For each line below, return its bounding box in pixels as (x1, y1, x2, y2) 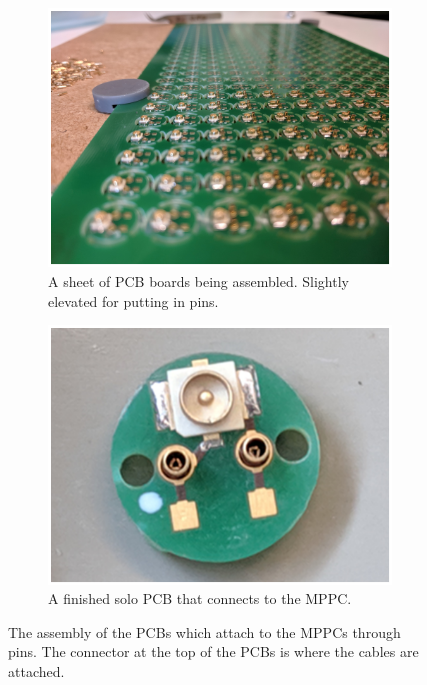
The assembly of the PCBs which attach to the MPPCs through (8, 621, 401, 642)
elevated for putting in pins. (48, 290, 219, 311)
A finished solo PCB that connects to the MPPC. (48, 588, 352, 609)
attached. (8, 660, 65, 681)
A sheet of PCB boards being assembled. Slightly (48, 271, 349, 291)
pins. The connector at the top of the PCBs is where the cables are (8, 641, 419, 662)
